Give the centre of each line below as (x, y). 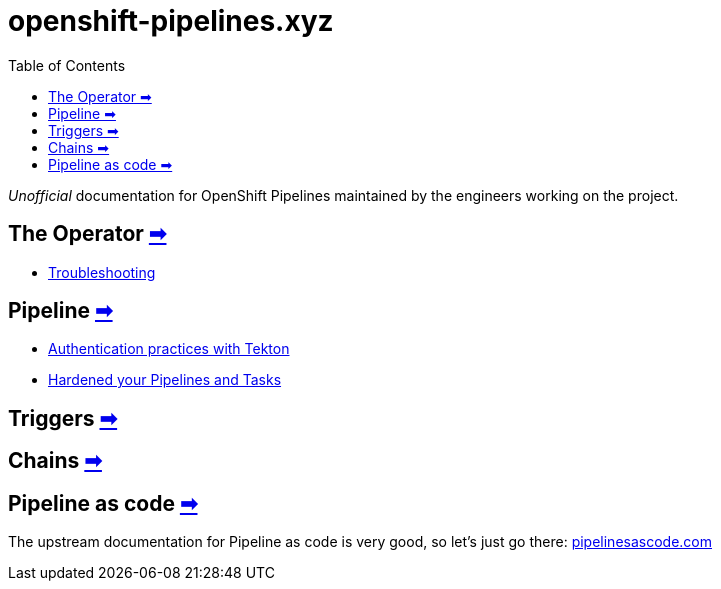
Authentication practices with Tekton (169, 349)
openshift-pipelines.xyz (171, 21)
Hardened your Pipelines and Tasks (165, 380)
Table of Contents (67, 65)
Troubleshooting (102, 272)
